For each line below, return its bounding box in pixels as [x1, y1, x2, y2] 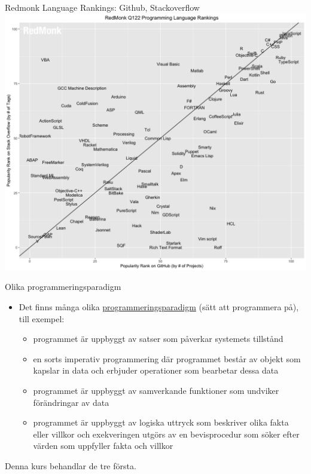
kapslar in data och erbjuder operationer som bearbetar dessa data [33, 364, 279, 377]
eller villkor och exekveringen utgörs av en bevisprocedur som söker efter [33, 427, 300, 440]
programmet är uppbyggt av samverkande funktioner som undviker [33, 384, 279, 396]
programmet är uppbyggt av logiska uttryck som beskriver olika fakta [33, 416, 289, 429]
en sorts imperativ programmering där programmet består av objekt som [33, 352, 301, 365]
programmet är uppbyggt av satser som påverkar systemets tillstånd [33, 332, 283, 345]
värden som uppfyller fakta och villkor [33, 439, 173, 452]
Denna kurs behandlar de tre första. [5, 459, 136, 472]
